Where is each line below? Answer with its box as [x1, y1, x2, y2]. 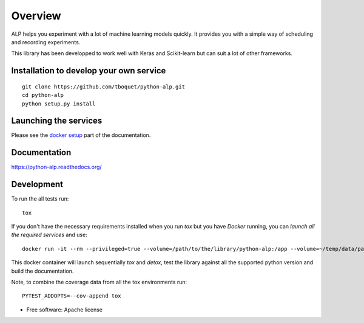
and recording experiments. [11, 38, 81, 45]
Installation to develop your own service [11, 65, 166, 76]
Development [11, 179, 64, 190]
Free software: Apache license [26, 306, 103, 313]
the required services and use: [11, 231, 87, 239]
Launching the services [11, 116, 103, 126]
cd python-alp [22, 92, 64, 99]
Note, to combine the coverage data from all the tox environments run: [11, 278, 187, 285]
